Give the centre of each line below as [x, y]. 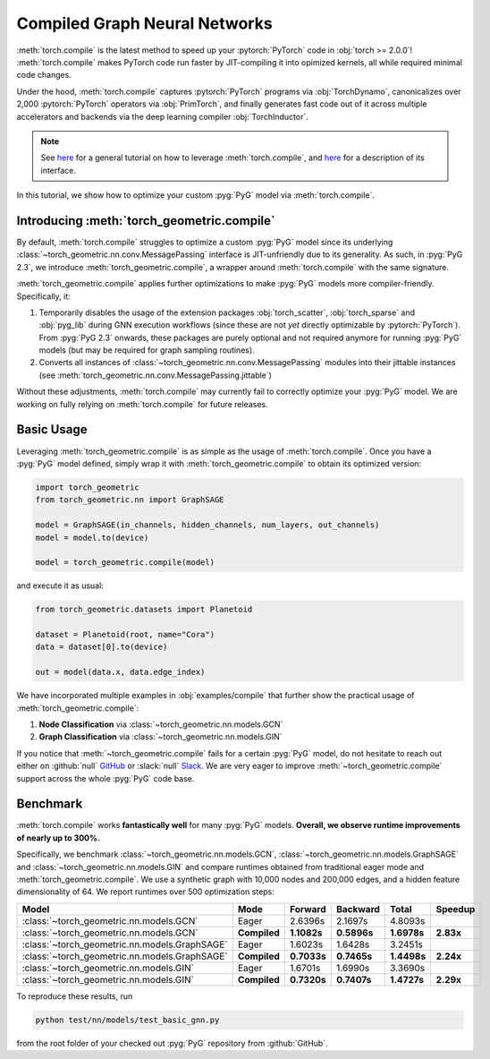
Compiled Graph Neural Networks [144, 23]
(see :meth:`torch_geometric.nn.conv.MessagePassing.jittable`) [156, 375]
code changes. [44, 75]
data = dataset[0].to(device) [101, 647]
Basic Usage [52, 430]
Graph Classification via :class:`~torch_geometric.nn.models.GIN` [161, 737]
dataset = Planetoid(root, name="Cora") [125, 635]
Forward [308, 909]
